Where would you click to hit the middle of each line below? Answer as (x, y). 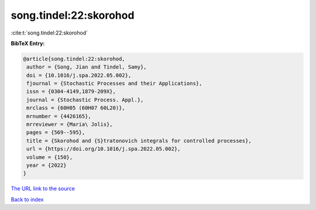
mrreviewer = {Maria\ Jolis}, (70, 125)
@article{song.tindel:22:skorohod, (74, 59)
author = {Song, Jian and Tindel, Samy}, (87, 67)
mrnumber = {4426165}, (59, 116)
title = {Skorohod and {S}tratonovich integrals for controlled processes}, (139, 141)
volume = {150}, (50, 157)
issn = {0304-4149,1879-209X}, (71, 92)
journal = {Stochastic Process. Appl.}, (85, 100)
